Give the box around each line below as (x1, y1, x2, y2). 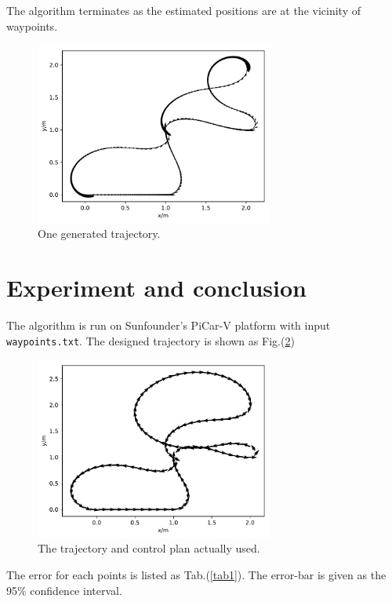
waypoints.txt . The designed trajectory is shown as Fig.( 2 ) (6, 332, 295, 348)
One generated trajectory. (38, 225, 161, 242)
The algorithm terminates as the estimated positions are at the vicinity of (6, 2, 361, 18)
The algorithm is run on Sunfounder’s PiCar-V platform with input (6, 317, 331, 334)
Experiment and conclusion (6, 272, 307, 304)
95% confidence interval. (6, 582, 122, 598)
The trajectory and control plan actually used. (38, 540, 260, 556)
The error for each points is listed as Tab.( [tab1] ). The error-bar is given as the (6, 567, 387, 583)
